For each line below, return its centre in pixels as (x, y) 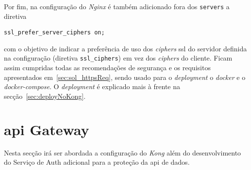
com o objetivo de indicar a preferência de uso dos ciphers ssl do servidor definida (125, 48)
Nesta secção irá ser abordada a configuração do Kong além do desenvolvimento (123, 152)
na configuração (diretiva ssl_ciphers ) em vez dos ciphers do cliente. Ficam (118, 58)
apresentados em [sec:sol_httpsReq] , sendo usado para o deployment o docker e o (125, 77)
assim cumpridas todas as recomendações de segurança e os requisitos (107, 68)
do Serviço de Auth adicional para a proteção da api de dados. (97, 162)
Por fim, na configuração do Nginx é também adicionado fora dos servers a (117, 6)
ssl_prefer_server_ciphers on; (54, 33)
